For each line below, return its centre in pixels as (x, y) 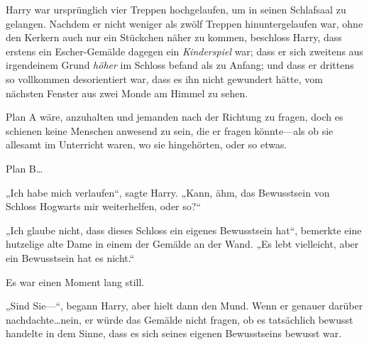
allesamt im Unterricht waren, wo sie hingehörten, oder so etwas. (147, 144)
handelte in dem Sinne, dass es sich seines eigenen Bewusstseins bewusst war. (174, 333)
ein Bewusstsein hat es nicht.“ (70, 257)
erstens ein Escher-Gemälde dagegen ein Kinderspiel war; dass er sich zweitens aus (184, 51)
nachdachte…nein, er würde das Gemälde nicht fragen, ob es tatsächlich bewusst (180, 319)
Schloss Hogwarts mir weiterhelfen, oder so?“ (103, 206)
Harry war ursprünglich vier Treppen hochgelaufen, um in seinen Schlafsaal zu (176, 9)
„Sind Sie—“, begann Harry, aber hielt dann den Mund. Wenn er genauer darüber (184, 306)
